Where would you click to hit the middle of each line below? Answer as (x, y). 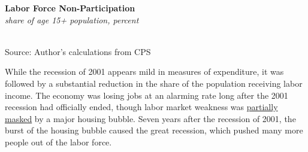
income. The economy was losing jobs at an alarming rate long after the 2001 (147, 95)
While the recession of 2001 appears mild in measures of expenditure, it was (144, 72)
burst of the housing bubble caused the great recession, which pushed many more (154, 130)
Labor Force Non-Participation (70, 8)
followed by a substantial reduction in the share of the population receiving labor (154, 83)
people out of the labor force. (58, 142)
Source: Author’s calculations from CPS (78, 51)
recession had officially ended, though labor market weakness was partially (141, 107)
